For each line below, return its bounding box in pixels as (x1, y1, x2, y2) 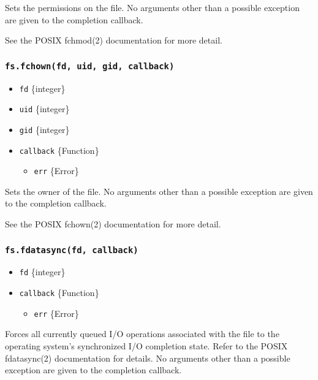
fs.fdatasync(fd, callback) (5, 245, 138, 255)
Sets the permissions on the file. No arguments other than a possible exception (5, 1, 300, 13)
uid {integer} (19, 102, 70, 115)
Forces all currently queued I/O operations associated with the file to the (5, 327, 279, 340)
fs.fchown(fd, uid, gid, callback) (5, 61, 175, 71)
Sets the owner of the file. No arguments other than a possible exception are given (5, 184, 313, 197)
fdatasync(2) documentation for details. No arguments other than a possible (5, 351, 290, 364)
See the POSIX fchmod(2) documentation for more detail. (5, 34, 222, 47)
